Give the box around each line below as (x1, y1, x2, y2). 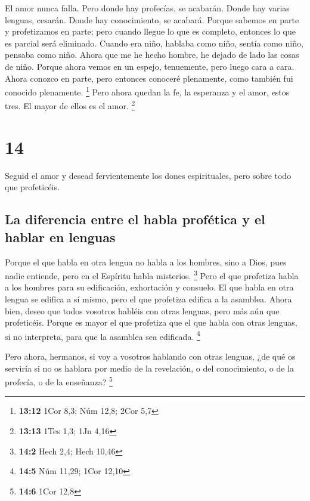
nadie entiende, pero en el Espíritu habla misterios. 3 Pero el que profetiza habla (5, 268, 299, 282)
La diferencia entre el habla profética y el (5, 210, 265, 228)
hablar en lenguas (5, 227, 116, 246)
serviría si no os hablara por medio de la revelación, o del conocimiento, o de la (5, 361, 294, 374)
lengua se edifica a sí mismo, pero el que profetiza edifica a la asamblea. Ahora (5, 293, 292, 305)
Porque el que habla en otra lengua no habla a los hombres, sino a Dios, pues (5, 255, 287, 268)
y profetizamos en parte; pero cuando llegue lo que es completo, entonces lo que (5, 25, 296, 38)
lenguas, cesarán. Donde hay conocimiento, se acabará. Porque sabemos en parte (5, 13, 299, 26)
